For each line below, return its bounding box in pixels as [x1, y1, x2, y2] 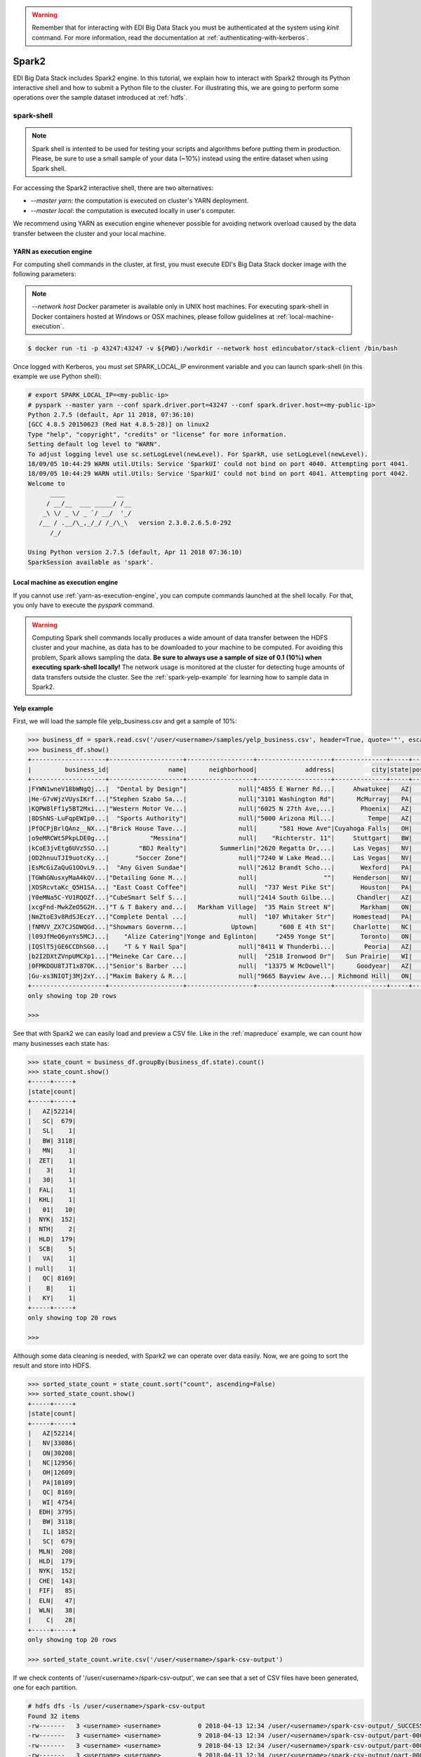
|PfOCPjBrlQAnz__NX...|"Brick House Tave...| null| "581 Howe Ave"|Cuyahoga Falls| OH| [27, 824, 413, 832]
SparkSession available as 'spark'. [27, 558, 154, 566]
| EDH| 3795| [27, 1508, 76, 1516]
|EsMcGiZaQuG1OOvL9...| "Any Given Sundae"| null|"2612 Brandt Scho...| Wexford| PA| [27, 864, 413, 871]
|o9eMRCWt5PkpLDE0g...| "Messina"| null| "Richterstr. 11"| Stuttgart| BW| [27, 834, 413, 843]
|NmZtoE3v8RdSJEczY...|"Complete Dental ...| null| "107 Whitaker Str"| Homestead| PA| [27, 913, 413, 921]
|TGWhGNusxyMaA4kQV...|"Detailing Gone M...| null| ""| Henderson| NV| [27, 874, 413, 881]
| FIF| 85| [27, 1587, 76, 1595]
